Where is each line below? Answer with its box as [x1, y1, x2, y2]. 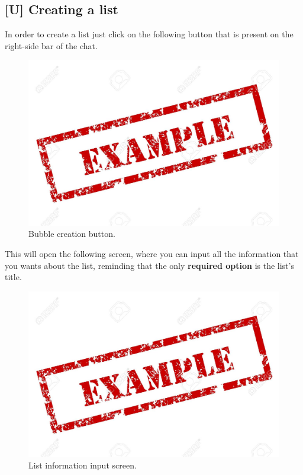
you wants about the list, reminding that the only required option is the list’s [5, 259, 294, 271]
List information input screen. [28, 458, 137, 471]
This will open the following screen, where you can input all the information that [5, 248, 299, 260]
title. [5, 271, 22, 283]
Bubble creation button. [28, 227, 115, 240]
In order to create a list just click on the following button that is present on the [5, 28, 294, 40]
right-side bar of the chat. [5, 39, 98, 52]
